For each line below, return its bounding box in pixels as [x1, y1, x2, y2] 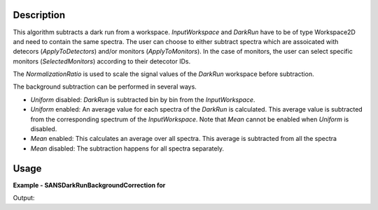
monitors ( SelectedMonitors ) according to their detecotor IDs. [13, 57, 191, 66]
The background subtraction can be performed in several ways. [13, 82, 197, 91]
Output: [13, 194, 35, 202]
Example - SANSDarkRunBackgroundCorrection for [13, 181, 166, 189]
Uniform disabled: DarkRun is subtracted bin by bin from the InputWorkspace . [30, 95, 255, 104]
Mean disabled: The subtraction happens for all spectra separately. [30, 144, 224, 153]
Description [13, 9, 66, 21]
